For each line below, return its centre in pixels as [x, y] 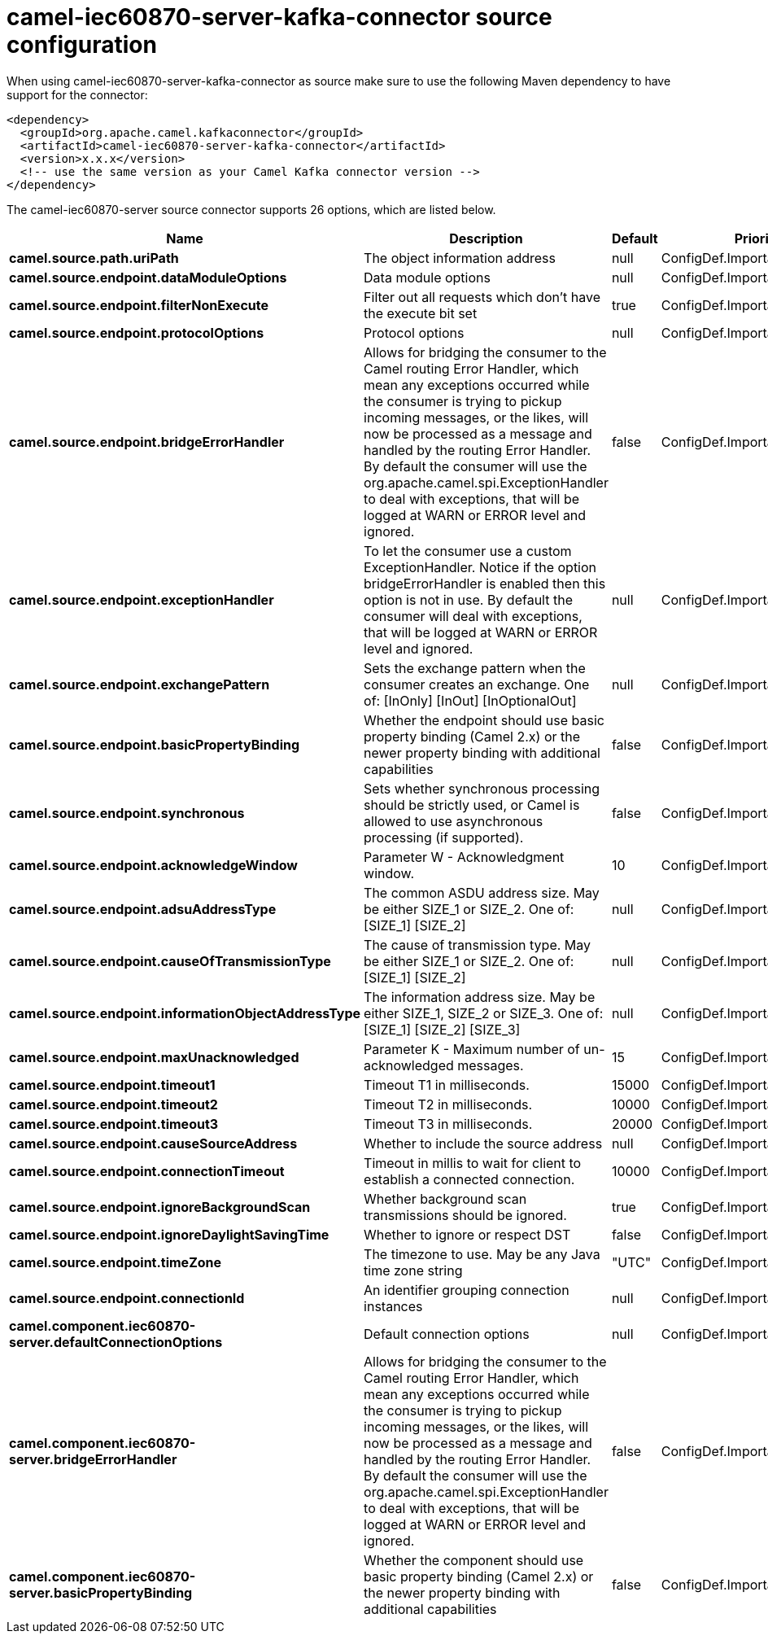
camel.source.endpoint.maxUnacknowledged [154, 1057]
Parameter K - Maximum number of [472, 1049]
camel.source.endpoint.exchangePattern [140, 684]
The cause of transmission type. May [478, 945]
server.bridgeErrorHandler [93, 1459]
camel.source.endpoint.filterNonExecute [139, 305]
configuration [82, 45]
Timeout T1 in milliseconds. [447, 1085]
